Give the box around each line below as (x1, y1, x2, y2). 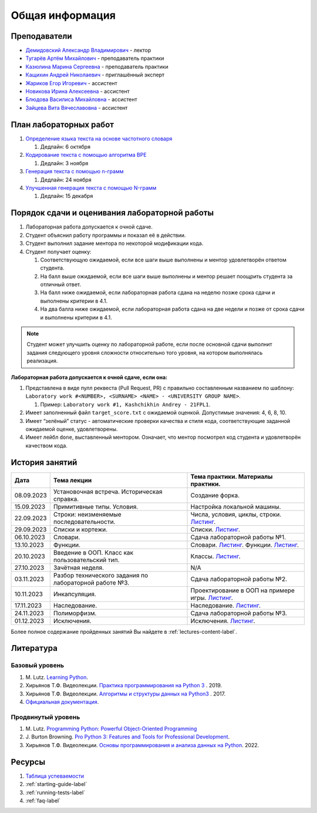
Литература (11, 643, 58, 653)
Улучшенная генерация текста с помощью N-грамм (25, 184, 157, 192)
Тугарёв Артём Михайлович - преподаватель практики (25, 55, 164, 62)
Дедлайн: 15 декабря (40, 193, 93, 200)
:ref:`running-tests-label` (25, 789, 85, 796)
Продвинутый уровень (11, 713, 80, 721)
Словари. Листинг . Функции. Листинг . (190, 540, 299, 549)
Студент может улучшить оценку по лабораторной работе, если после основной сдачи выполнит (26, 341, 272, 348)
